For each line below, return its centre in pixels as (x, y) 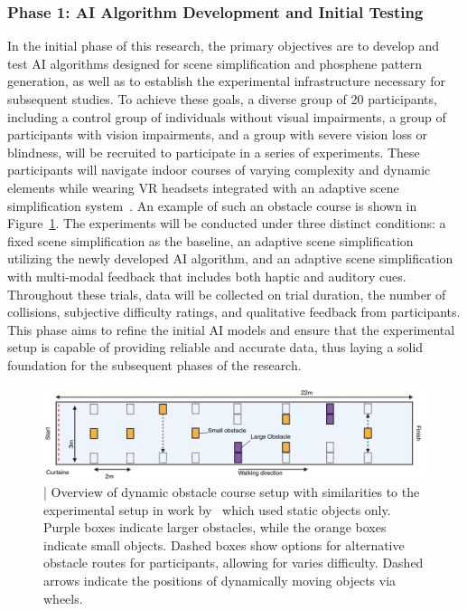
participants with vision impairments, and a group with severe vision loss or (218, 134)
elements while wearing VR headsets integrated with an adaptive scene (203, 187)
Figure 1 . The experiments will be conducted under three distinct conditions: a (227, 223)
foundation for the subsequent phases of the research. (154, 364)
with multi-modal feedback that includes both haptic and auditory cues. (207, 276)
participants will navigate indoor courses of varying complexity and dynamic (219, 170)
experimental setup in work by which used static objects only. (217, 509)
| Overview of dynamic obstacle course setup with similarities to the (232, 491)
